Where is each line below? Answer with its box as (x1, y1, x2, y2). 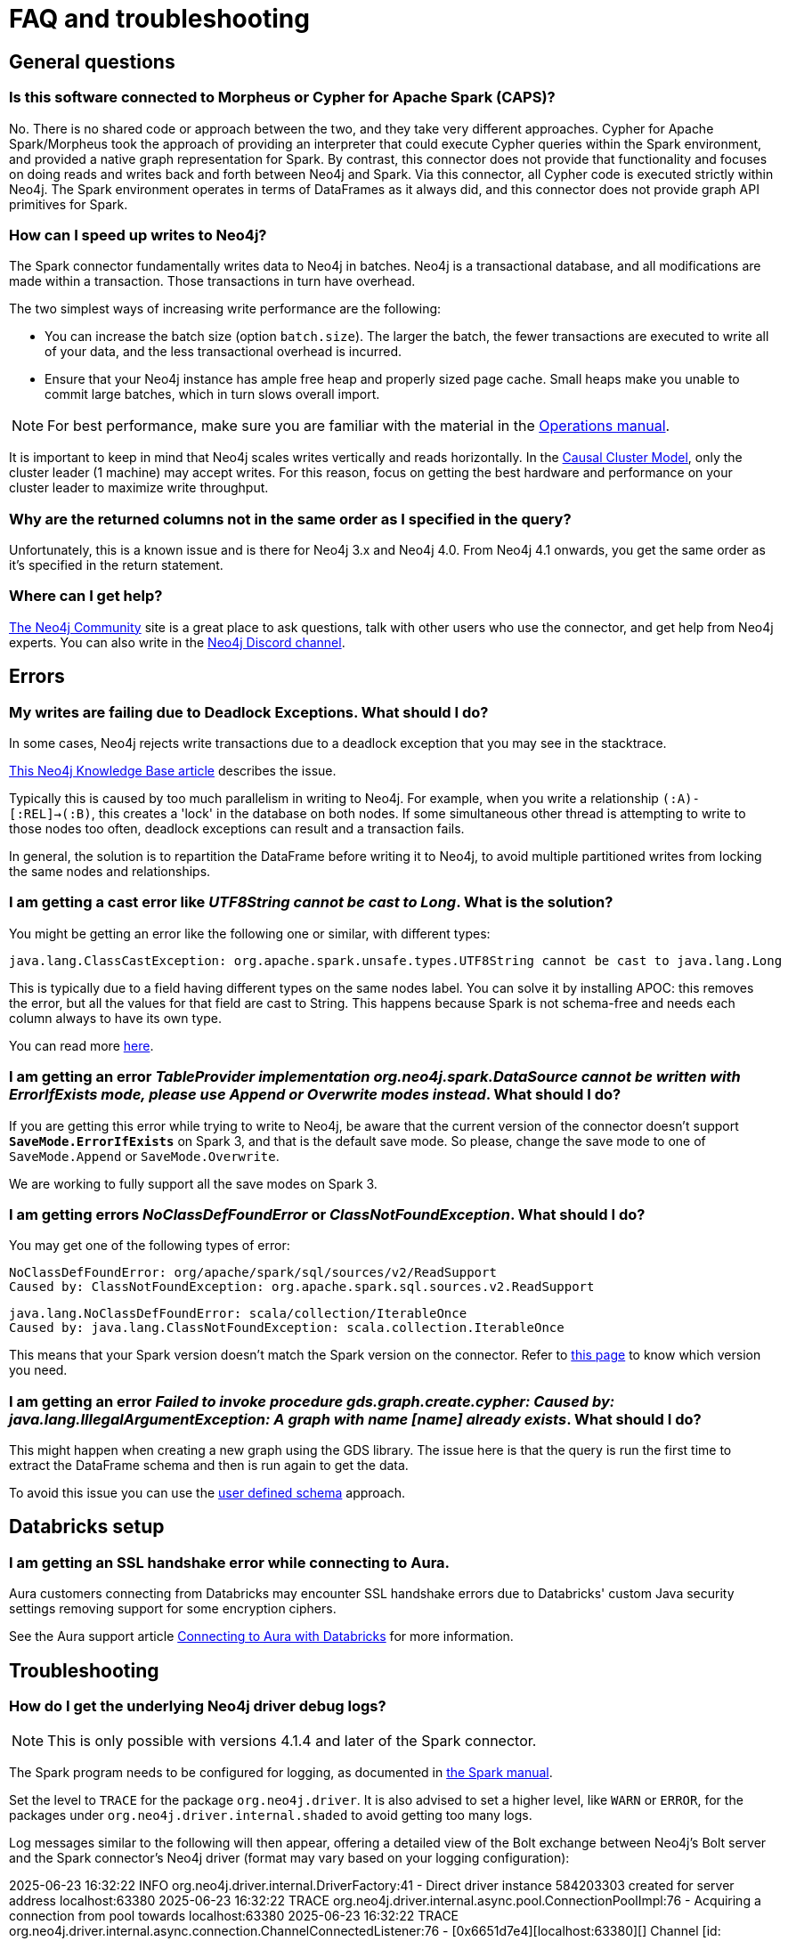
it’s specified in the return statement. (9, 557, 223, 573)
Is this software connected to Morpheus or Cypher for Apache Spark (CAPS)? (9, 88, 556, 107)
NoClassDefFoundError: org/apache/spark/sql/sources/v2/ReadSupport (9, 1265, 497, 1280)
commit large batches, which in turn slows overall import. (45, 386, 380, 402)
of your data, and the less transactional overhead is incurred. (45, 344, 402, 360)
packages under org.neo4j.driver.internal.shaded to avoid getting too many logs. (9, 1807, 532, 1823)
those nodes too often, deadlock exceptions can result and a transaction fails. (9, 821, 465, 837)
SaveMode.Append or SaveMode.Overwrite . (9, 1148, 280, 1164)
